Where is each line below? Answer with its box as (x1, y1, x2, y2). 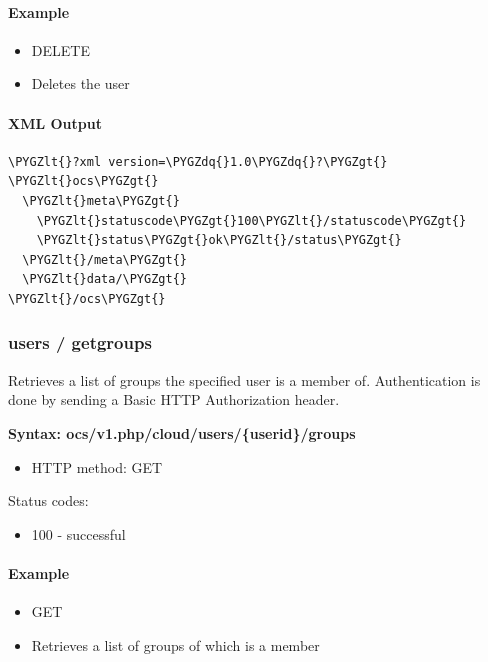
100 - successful (31, 523, 126, 544)
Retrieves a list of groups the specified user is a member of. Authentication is (8, 369, 481, 390)
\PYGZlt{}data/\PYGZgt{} (22, 272, 187, 287)
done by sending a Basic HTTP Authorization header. (8, 389, 340, 410)
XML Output (8, 112, 102, 133)
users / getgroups (8, 330, 152, 355)
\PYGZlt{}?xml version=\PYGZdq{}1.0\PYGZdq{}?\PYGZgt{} (8, 154, 388, 169)
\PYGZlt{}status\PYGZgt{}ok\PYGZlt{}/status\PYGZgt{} (36, 233, 402, 248)
